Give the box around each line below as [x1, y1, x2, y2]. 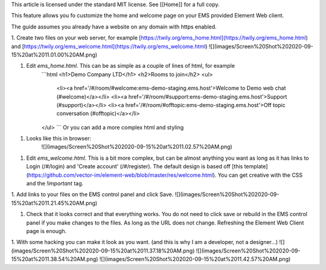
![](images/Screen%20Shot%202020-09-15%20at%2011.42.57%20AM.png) [99, 255, 291, 263]
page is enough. [26, 227, 66, 234]
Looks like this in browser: [26, 135, 92, 142]
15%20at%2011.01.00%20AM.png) [11, 51, 98, 58]
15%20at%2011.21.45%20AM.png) [11, 199, 98, 206]
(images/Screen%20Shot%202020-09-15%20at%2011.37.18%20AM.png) [11, 247, 195, 254]
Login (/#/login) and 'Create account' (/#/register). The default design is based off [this [26, 163, 243, 170]
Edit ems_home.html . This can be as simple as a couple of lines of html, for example [26, 62, 235, 70]
